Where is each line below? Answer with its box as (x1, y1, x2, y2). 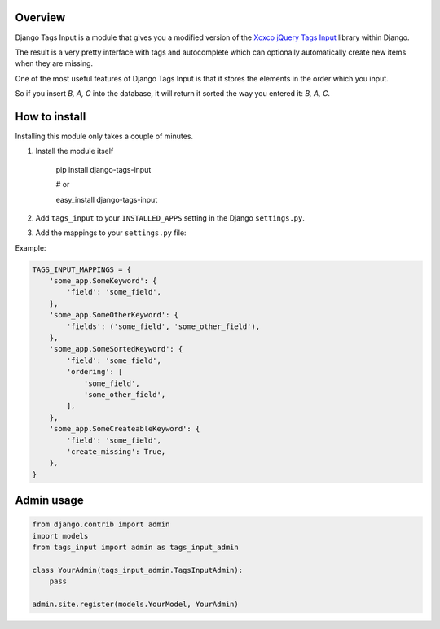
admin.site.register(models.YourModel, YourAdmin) (32, 600, 240, 609)
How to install (15, 110, 86, 124)
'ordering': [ (66, 367, 123, 377)
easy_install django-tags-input (55, 194, 158, 204)
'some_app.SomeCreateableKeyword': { (49, 424, 200, 434)
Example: (15, 242, 46, 252)
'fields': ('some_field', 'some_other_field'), (66, 321, 261, 331)
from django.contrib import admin (32, 520, 170, 529)
